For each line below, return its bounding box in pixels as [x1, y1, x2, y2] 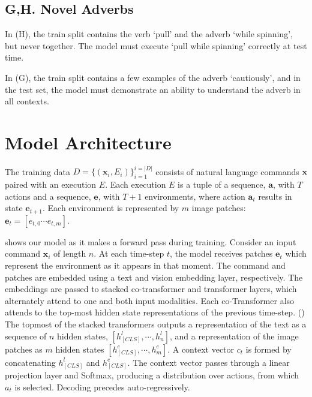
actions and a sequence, [5, 190, 91, 202]
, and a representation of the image [170, 329, 299, 342]
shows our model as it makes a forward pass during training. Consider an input [5, 235, 296, 248]
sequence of [5, 329, 47, 342]
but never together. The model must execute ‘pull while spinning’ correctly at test [5, 39, 307, 52]
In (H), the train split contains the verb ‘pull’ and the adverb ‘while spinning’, [5, 28, 293, 40]
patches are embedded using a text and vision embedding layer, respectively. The [5, 270, 303, 283]
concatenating [5, 356, 56, 368]
